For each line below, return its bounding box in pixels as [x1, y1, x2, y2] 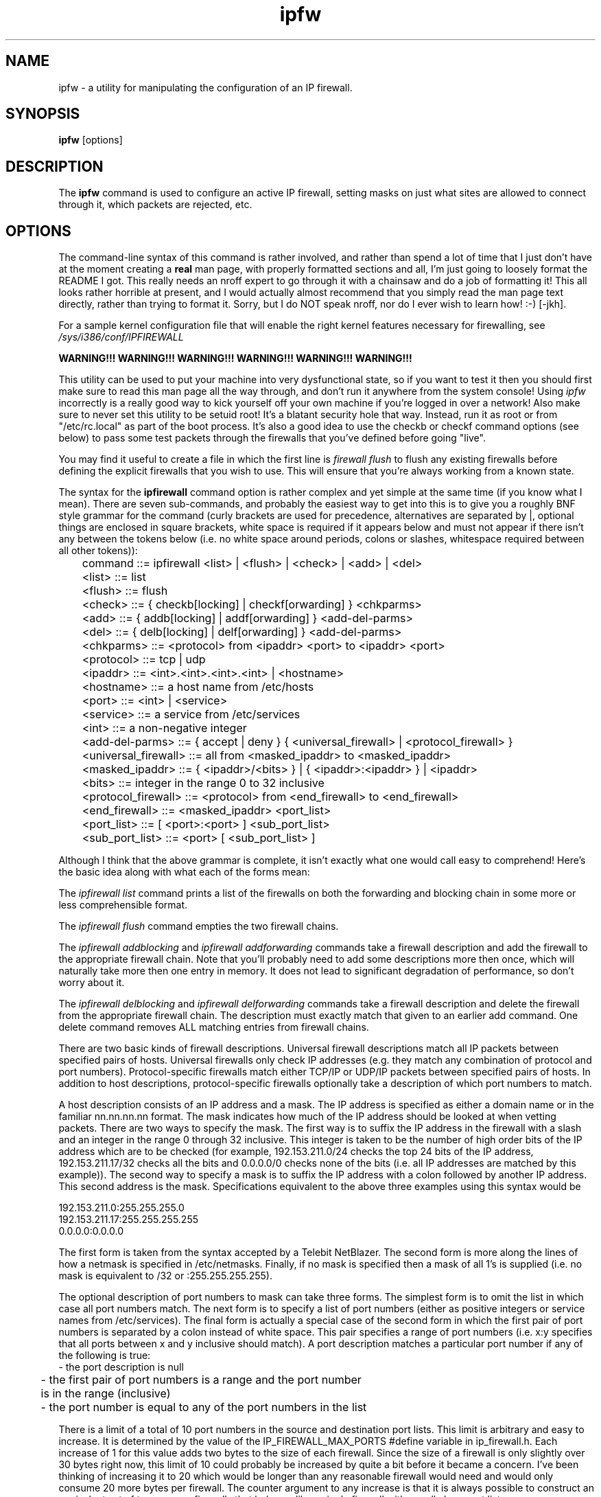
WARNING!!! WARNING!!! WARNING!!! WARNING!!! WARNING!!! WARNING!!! [58, 352, 412, 365]
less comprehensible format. [58, 899, 188, 911]
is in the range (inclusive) [40, 1386, 171, 1401]
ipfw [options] [58, 134, 123, 146]
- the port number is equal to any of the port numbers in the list [40, 1400, 367, 1415]
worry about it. [58, 976, 125, 989]
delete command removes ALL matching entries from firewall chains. [58, 1021, 369, 1033]
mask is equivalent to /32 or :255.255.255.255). [58, 1270, 272, 1282]
